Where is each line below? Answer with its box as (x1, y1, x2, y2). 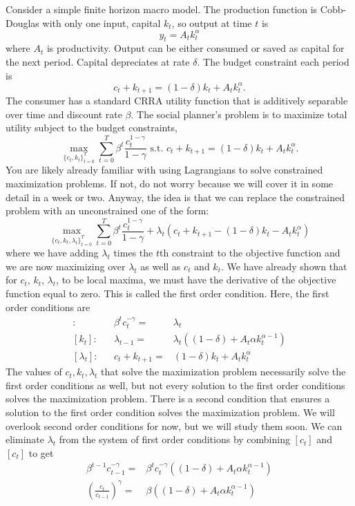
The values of (6, 364, 62, 379)
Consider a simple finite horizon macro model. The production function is (6, 2, 318, 16)
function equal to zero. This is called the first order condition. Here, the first (6, 285, 329, 300)
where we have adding (6, 245, 99, 260)
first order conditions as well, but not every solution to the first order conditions (6, 377, 345, 392)
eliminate (6, 432, 44, 447)
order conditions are (6, 299, 90, 314)
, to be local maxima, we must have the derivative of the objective (56, 272, 336, 287)
